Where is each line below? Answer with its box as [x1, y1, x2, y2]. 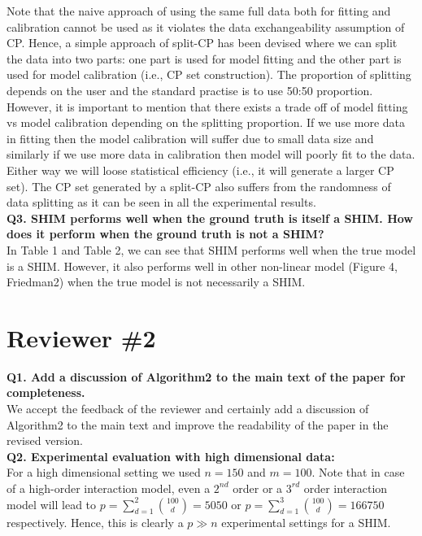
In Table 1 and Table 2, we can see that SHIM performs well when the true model [7, 241, 416, 258]
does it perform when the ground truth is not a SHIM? [7, 225, 324, 242]
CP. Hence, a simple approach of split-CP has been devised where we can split [7, 34, 398, 51]
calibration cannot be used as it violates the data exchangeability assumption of [7, 18, 405, 35]
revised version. [7, 432, 83, 449]
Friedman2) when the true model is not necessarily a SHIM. [7, 273, 306, 290]
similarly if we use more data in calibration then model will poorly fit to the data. [7, 146, 415, 163]
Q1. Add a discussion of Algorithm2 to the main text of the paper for [7, 368, 406, 385]
